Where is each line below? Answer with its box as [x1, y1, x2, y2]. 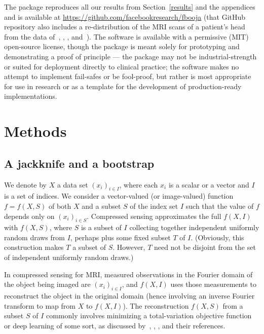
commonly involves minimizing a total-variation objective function [46, 310, 252, 321]
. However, [112, 242, 145, 252]
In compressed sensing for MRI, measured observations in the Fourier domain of [4, 269, 253, 279]
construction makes [4, 242, 64, 252]
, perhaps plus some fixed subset [70, 232, 171, 242]
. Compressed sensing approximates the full [87, 210, 221, 221]
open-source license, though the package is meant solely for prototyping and [4, 41, 240, 52]
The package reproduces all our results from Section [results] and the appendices [4, 2, 255, 12]
